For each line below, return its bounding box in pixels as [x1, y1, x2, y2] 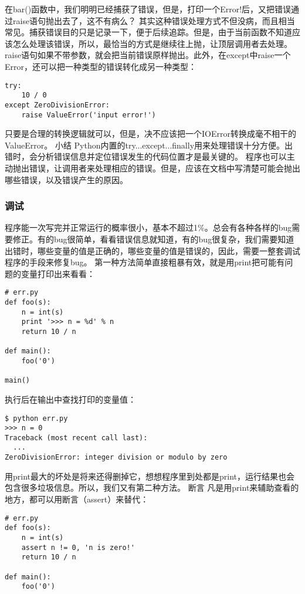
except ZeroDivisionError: [5, 100, 110, 109]
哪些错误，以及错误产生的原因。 [5, 173, 128, 185]
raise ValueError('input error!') [21, 110, 156, 119]
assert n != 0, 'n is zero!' [21, 543, 135, 552]
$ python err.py [5, 414, 68, 423]
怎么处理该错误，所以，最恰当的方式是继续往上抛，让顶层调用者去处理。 [12, 37, 292, 49]
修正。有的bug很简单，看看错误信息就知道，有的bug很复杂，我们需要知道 [12, 232, 294, 245]
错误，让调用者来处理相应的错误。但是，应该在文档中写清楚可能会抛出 [29, 161, 300, 174]
